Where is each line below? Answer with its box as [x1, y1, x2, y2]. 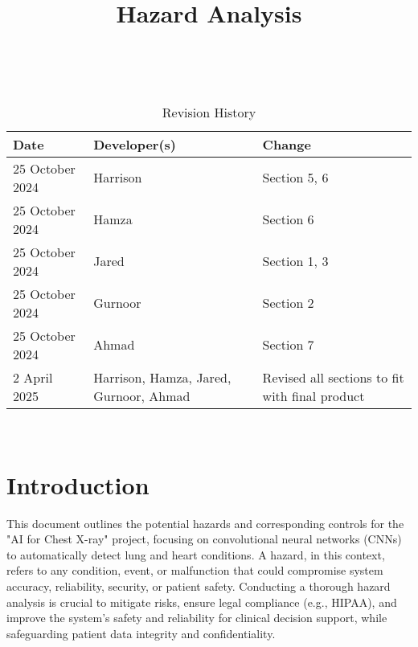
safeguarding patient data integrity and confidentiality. [6, 624, 276, 641]
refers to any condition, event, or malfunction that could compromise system [6, 562, 383, 579]
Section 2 [262, 293, 314, 313]
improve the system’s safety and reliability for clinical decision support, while [6, 609, 387, 626]
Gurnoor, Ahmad [93, 386, 191, 405]
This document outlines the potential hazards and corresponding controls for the [6, 514, 404, 531]
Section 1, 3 [262, 252, 329, 271]
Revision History [162, 102, 256, 121]
